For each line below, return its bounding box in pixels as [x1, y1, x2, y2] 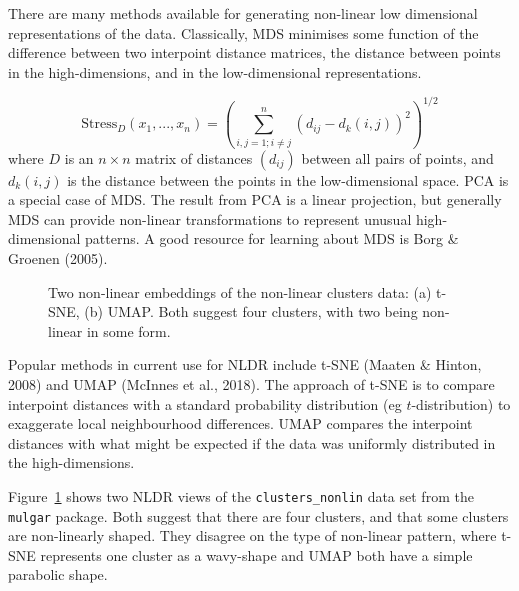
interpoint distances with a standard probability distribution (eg [8, 393, 402, 414]
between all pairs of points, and [301, 147, 494, 168]
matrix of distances [135, 147, 253, 168]
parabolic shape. [8, 564, 108, 585]
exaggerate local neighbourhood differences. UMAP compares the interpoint [8, 413, 473, 434]
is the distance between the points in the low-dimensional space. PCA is [67, 169, 509, 190]
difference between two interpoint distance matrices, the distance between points [8, 42, 501, 63]
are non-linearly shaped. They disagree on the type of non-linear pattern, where [8, 525, 497, 546]
